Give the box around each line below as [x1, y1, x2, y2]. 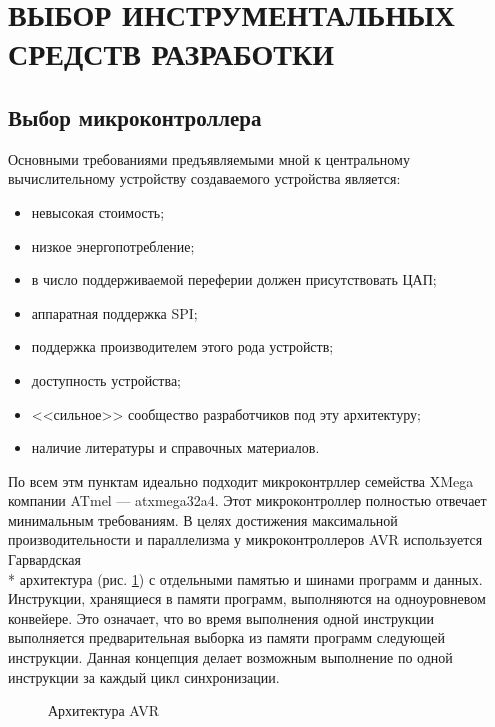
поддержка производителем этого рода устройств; [31, 336, 334, 357]
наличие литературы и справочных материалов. [31, 437, 320, 458]
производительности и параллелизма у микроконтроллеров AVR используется [8, 529, 483, 550]
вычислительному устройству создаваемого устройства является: [8, 168, 401, 189]
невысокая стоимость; [31, 201, 165, 222]
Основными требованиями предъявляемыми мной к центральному [8, 148, 410, 169]
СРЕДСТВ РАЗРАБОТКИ [8, 33, 334, 74]
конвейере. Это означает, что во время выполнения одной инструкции [8, 607, 435, 628]
